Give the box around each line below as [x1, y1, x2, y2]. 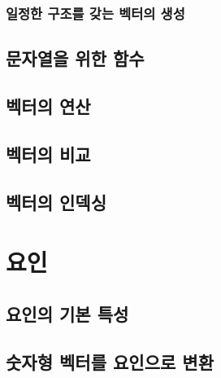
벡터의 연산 [6, 94, 91, 119]
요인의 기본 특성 [6, 301, 129, 326]
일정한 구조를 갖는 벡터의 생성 [6, 2, 185, 23]
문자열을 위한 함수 [6, 46, 145, 71]
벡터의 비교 [6, 141, 91, 166]
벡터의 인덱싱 [6, 189, 106, 214]
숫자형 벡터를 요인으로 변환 [6, 349, 214, 374]
